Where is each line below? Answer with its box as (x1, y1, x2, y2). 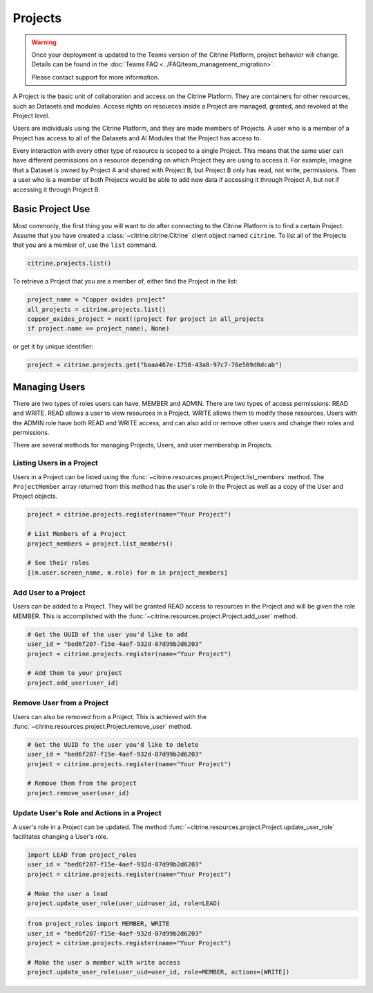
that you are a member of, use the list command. (12, 241, 157, 249)
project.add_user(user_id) (27, 678, 119, 687)
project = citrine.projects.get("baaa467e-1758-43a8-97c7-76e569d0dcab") (27, 361, 283, 369)
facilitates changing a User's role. (12, 832, 108, 840)
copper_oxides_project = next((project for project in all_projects (27, 315, 265, 323)
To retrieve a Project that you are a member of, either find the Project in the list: (12, 277, 238, 286)
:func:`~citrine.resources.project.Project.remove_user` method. (12, 722, 193, 730)
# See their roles (27, 559, 90, 567)
